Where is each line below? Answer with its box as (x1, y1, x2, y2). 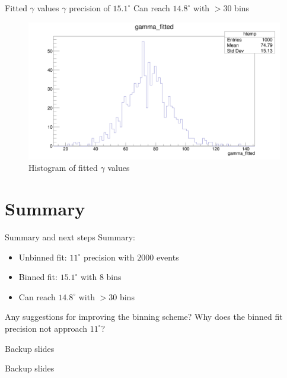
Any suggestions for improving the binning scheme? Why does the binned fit (5, 310, 283, 323)
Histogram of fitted (28, 161, 98, 174)
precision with (83, 250, 135, 263)
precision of (69, 2, 110, 14)
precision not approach (5, 322, 88, 334)
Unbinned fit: (18, 250, 67, 263)
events (156, 250, 179, 263)
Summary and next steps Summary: (5, 230, 135, 243)
